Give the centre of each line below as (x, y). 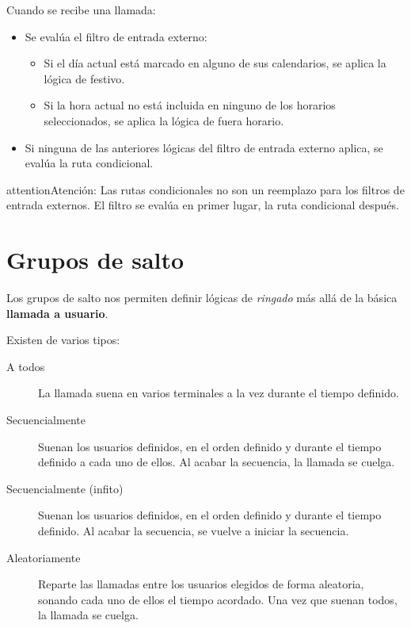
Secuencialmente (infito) (65, 488)
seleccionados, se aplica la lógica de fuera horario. (164, 120)
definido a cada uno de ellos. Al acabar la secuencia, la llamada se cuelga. (217, 462)
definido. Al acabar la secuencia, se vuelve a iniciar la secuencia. (194, 530)
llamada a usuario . (57, 313)
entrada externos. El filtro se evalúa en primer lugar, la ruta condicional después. (203, 205)
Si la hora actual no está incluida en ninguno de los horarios (190, 105)
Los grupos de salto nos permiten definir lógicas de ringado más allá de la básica (202, 298)
